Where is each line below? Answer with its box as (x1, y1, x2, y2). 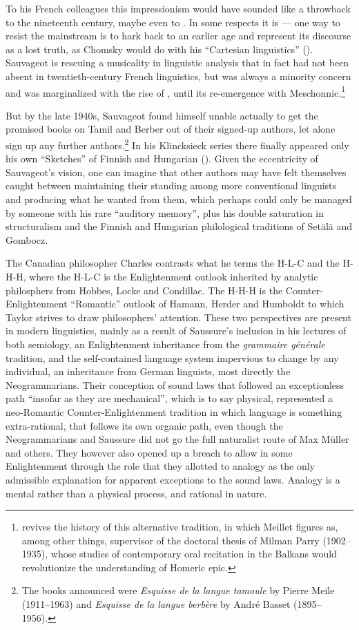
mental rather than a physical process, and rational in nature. (6, 486, 267, 500)
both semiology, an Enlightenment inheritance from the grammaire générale (6, 336, 325, 351)
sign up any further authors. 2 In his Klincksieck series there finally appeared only (6, 136, 349, 152)
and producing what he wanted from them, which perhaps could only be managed (6, 192, 352, 207)
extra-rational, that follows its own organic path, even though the (6, 418, 283, 432)
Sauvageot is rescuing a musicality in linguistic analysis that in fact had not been (6, 55, 349, 70)
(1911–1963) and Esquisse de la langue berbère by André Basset (21, 597, 291, 611)
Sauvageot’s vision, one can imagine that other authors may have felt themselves (6, 164, 347, 179)
